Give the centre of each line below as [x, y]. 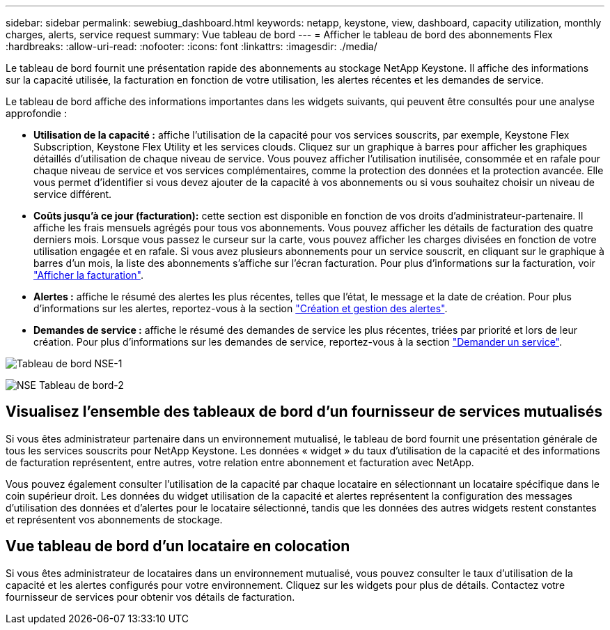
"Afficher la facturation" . [88, 275]
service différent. [73, 194]
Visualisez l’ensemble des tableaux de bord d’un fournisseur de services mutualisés [304, 412]
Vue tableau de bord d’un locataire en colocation [178, 546]
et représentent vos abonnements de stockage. [114, 519]
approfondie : [36, 113]
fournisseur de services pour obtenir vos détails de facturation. [150, 597]
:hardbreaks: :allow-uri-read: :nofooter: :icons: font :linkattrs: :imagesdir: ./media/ [191, 46]
